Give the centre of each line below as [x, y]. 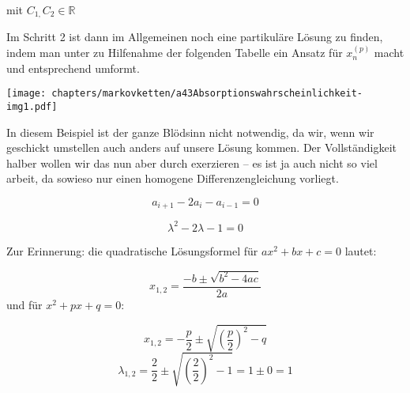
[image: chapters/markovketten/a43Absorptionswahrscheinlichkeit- [185, 94]
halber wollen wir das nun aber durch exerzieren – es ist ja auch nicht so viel [192, 162]
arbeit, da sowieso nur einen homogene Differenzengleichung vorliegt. [173, 178]
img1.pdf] [32, 106]
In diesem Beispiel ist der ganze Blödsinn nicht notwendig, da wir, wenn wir [190, 132]
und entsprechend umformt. [73, 68]
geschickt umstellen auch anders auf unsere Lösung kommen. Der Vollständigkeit [202, 147]
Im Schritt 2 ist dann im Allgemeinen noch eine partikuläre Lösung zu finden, [195, 37]
